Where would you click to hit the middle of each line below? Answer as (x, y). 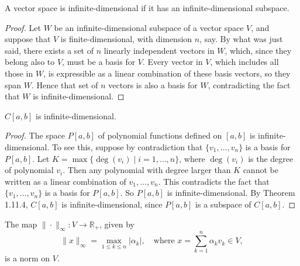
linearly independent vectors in (159, 50)
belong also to (30, 62)
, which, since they (258, 50)
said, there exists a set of (49, 50)
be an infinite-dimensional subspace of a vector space (149, 27)
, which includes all (244, 62)
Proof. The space (35, 135)
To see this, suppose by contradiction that (127, 146)
